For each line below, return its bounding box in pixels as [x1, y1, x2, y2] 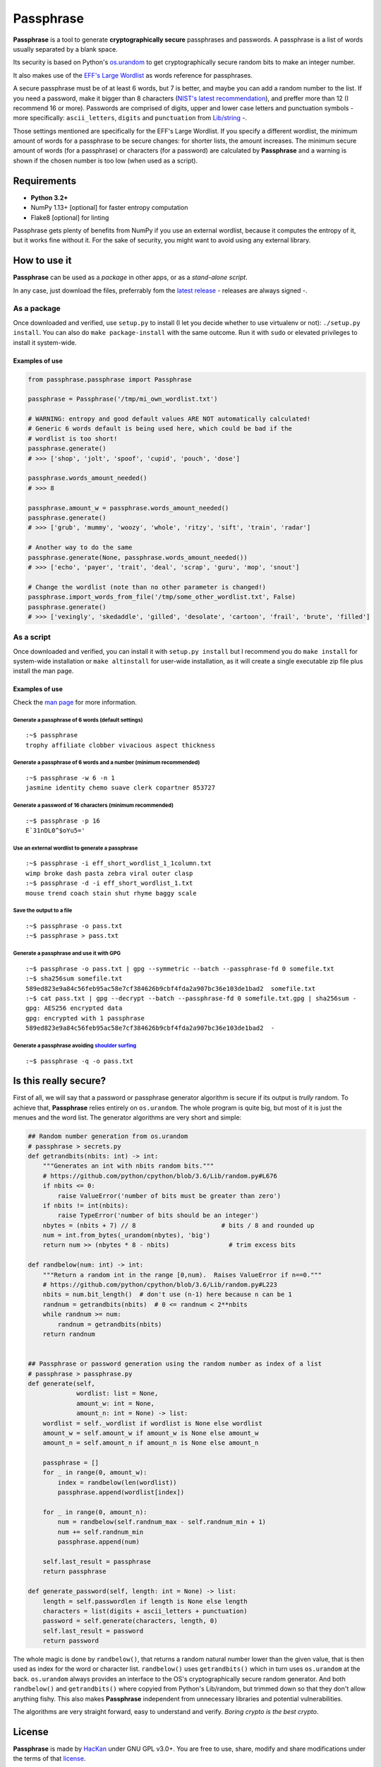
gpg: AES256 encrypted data [25, 1004, 123, 1012]
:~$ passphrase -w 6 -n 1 [25, 774, 116, 782]
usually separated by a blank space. [13, 45, 118, 53]
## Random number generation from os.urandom [28, 1132, 188, 1141]
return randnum [42, 1329, 95, 1338]
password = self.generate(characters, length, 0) [42, 1617, 218, 1625]
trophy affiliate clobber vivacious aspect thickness [25, 741, 215, 749]
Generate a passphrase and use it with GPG [13, 950, 121, 957]
